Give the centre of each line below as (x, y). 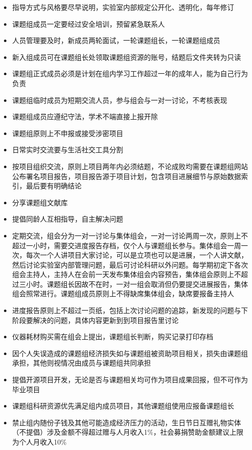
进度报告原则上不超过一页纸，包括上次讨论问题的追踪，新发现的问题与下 (130, 310)
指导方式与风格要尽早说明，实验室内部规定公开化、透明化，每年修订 (123, 7)
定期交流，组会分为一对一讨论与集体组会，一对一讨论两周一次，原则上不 (130, 235)
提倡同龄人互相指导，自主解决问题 (68, 219)
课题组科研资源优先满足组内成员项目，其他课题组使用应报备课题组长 (123, 406)
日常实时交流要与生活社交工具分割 (68, 150)
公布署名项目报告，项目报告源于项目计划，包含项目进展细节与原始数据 (126, 176)
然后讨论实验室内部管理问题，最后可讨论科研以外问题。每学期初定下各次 (130, 264)
